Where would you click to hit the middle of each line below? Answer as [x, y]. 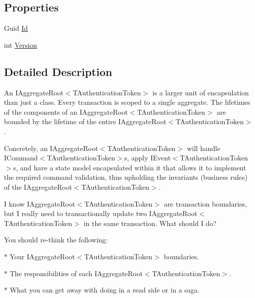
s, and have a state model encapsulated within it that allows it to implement [129, 167]
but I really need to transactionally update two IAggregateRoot [101, 213]
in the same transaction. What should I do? [150, 223]
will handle [203, 148]
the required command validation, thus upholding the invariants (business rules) [126, 177]
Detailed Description [58, 71]
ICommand [21, 158]
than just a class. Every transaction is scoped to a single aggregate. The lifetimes [127, 102]
